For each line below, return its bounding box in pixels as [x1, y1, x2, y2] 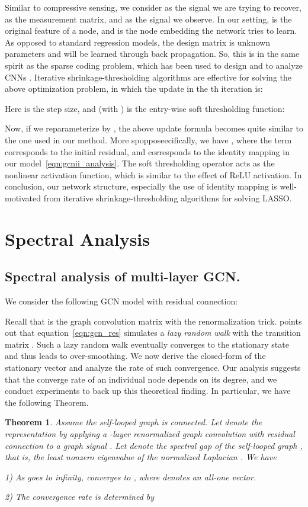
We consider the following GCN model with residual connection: [5, 295, 238, 307]
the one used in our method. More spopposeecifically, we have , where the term [5, 133, 292, 146]
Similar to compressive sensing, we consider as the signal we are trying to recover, [5, 1, 301, 13]
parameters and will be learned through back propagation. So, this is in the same [5, 47, 300, 60]
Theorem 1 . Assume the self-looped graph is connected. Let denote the [5, 416, 262, 428]
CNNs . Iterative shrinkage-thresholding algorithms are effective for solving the [5, 70, 292, 83]
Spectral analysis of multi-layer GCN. [5, 267, 240, 285]
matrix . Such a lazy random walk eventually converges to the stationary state [5, 338, 289, 350]
